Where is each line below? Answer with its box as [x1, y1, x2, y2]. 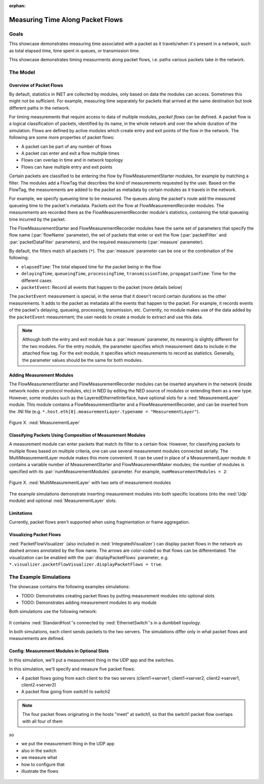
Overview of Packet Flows [9, 82, 64, 88]
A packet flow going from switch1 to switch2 [21, 689, 110, 695]
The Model [9, 69, 35, 75]
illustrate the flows [21, 768, 59, 774]
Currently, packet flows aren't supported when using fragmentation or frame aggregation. [9, 519, 190, 525]
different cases [21, 277, 52, 284]
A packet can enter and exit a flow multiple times [21, 150, 120, 156]
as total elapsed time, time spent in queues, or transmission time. [9, 48, 140, 53]
